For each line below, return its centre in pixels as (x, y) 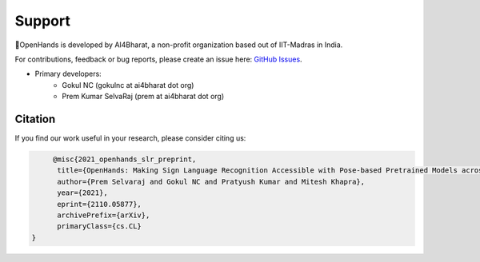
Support (43, 21)
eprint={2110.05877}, (99, 204)
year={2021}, (82, 193)
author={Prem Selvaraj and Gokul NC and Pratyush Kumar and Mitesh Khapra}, (211, 181)
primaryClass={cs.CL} (99, 226)
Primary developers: (68, 74)
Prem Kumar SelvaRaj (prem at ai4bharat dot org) (143, 97)
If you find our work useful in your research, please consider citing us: (130, 138)
